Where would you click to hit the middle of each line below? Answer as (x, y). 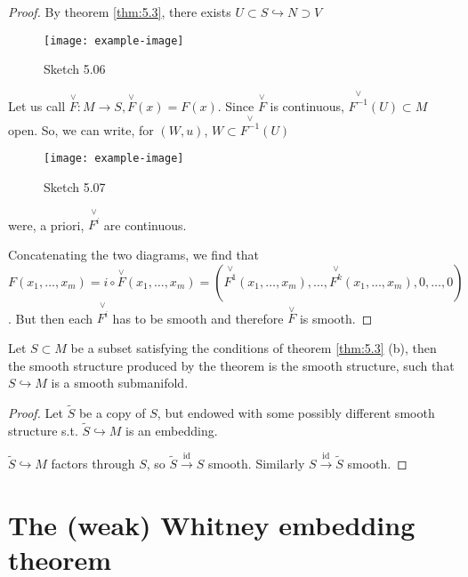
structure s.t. (43, 430)
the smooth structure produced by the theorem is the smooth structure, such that (231, 365)
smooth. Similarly (257, 464)
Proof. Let (36, 412)
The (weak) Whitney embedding (212, 524)
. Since (236, 105)
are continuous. (145, 224)
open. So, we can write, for (81, 129)
